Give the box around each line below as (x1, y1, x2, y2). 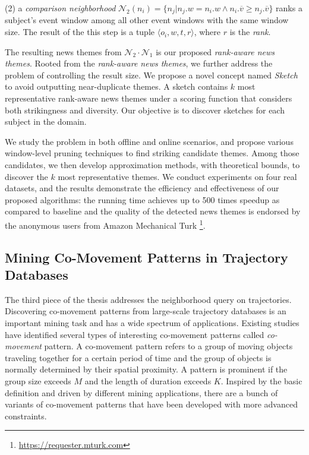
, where (194, 26, 221, 38)
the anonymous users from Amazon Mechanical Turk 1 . (5, 217, 206, 231)
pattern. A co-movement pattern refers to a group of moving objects (44, 340, 293, 352)
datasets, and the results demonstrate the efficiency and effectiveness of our (5, 182, 279, 194)
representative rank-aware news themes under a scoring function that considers (5, 92, 292, 105)
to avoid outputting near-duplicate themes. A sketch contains (5, 80, 228, 93)
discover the (5, 170, 48, 182)
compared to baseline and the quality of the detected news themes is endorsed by (5, 205, 301, 217)
